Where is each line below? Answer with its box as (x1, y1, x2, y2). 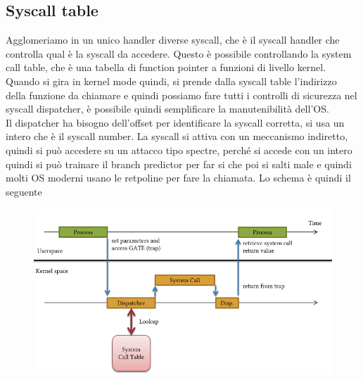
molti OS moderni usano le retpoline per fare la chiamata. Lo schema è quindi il (6, 170, 351, 185)
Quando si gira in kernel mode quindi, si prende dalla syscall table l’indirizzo (6, 73, 337, 88)
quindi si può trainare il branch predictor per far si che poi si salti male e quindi (6, 156, 352, 171)
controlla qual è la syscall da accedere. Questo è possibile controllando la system (6, 46, 352, 61)
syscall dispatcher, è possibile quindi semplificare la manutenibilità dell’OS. (6, 101, 329, 116)
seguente (6, 184, 42, 198)
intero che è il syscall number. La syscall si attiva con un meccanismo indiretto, (6, 129, 348, 144)
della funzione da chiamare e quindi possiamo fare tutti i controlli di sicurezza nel (6, 87, 357, 102)
